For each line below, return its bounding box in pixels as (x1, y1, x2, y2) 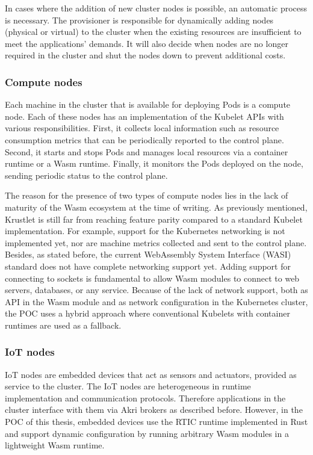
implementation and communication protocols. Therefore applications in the (5, 391, 286, 404)
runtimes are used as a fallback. (5, 318, 122, 331)
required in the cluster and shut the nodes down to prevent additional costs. (5, 49, 286, 61)
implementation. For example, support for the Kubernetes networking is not (5, 224, 285, 237)
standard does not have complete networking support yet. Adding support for (5, 259, 291, 272)
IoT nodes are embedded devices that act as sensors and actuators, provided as (5, 368, 297, 380)
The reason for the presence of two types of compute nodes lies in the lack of (5, 189, 288, 202)
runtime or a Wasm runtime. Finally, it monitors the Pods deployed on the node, (5, 157, 303, 170)
